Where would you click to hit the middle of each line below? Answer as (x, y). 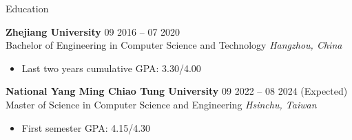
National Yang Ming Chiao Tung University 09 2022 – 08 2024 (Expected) (177, 91)
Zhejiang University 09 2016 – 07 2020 (93, 31)
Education (27, 8)
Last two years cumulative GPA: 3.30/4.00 (111, 68)
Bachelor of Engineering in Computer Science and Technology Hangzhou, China (174, 45)
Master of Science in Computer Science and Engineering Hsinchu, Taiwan (161, 104)
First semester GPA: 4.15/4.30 (86, 127)
